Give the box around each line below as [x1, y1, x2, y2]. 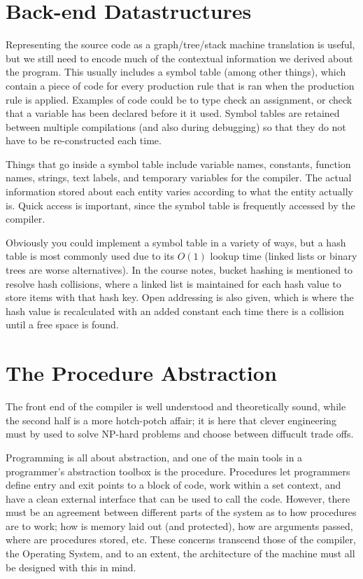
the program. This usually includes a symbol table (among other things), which [6, 64, 346, 79]
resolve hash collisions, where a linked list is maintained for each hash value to [6, 276, 341, 291]
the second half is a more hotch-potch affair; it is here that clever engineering [6, 412, 336, 427]
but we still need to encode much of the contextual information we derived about [6, 50, 353, 65]
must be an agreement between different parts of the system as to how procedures [6, 505, 357, 519]
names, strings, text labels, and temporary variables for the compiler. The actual [6, 170, 352, 185]
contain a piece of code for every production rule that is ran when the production [6, 78, 355, 92]
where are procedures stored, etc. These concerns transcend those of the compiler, [6, 532, 356, 547]
